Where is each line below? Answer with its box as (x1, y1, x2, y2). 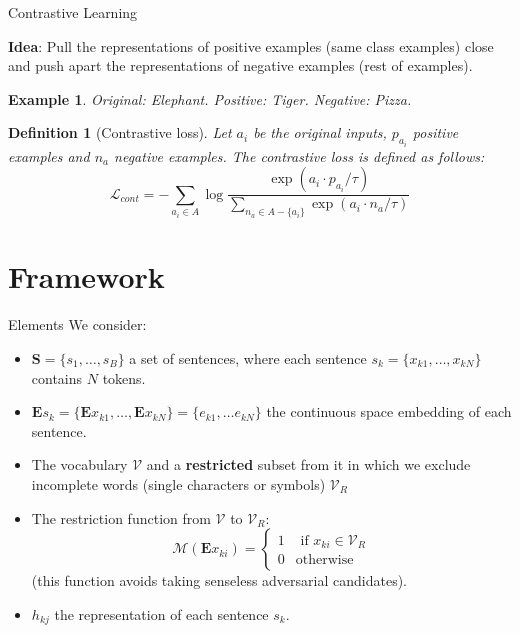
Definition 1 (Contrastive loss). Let (8, 122, 232, 143)
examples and (8, 145, 90, 166)
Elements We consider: (8, 314, 147, 335)
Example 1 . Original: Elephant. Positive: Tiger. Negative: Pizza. (8, 88, 412, 109)
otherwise (295, 553, 354, 568)
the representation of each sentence (54, 603, 269, 624)
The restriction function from (31, 507, 211, 528)
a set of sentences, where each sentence (129, 347, 367, 368)
